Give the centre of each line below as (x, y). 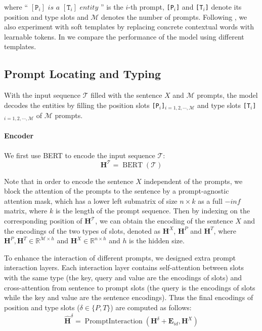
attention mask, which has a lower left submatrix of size (91, 200)
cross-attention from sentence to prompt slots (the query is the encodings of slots (130, 287)
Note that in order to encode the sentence (69, 181)
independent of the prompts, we (193, 181)
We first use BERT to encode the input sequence (80, 155)
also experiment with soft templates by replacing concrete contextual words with (129, 27)
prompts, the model (227, 95)
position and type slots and (46, 16)
